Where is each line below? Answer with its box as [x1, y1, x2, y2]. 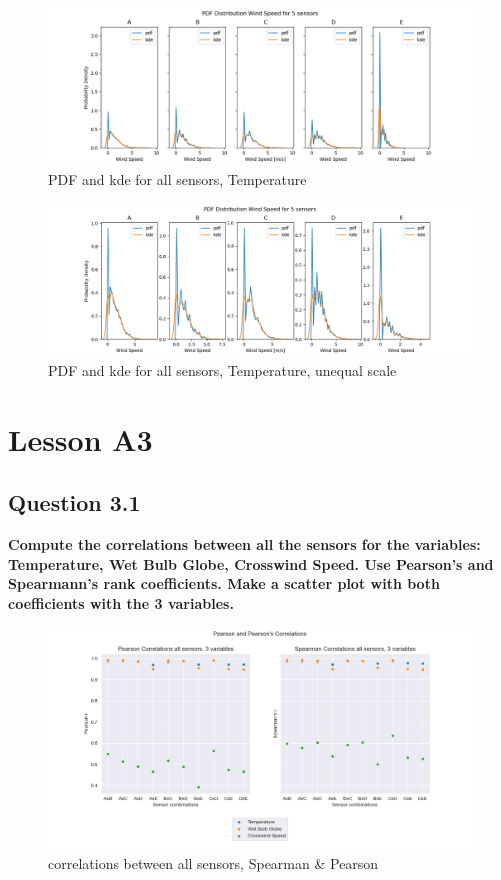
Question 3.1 [8, 487, 141, 518]
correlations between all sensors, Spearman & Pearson [48, 852, 379, 873]
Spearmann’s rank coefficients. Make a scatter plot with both [8, 573, 440, 594]
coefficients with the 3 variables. [8, 592, 234, 613]
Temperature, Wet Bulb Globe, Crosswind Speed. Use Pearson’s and [8, 553, 494, 574]
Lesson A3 [8, 418, 153, 459]
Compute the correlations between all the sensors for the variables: [8, 534, 481, 555]
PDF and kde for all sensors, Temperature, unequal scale [48, 359, 397, 380]
